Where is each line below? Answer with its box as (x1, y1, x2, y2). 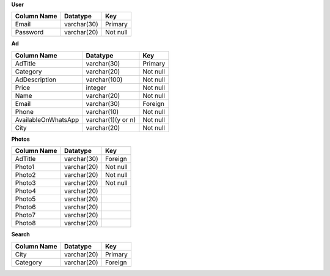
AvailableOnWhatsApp (15, 115, 79, 124)
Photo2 (15, 171, 36, 179)
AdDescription (15, 75, 57, 84)
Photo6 (15, 203, 36, 211)
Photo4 (15, 187, 37, 195)
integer (86, 83, 106, 92)
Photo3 (15, 179, 36, 187)
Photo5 (15, 195, 36, 203)
